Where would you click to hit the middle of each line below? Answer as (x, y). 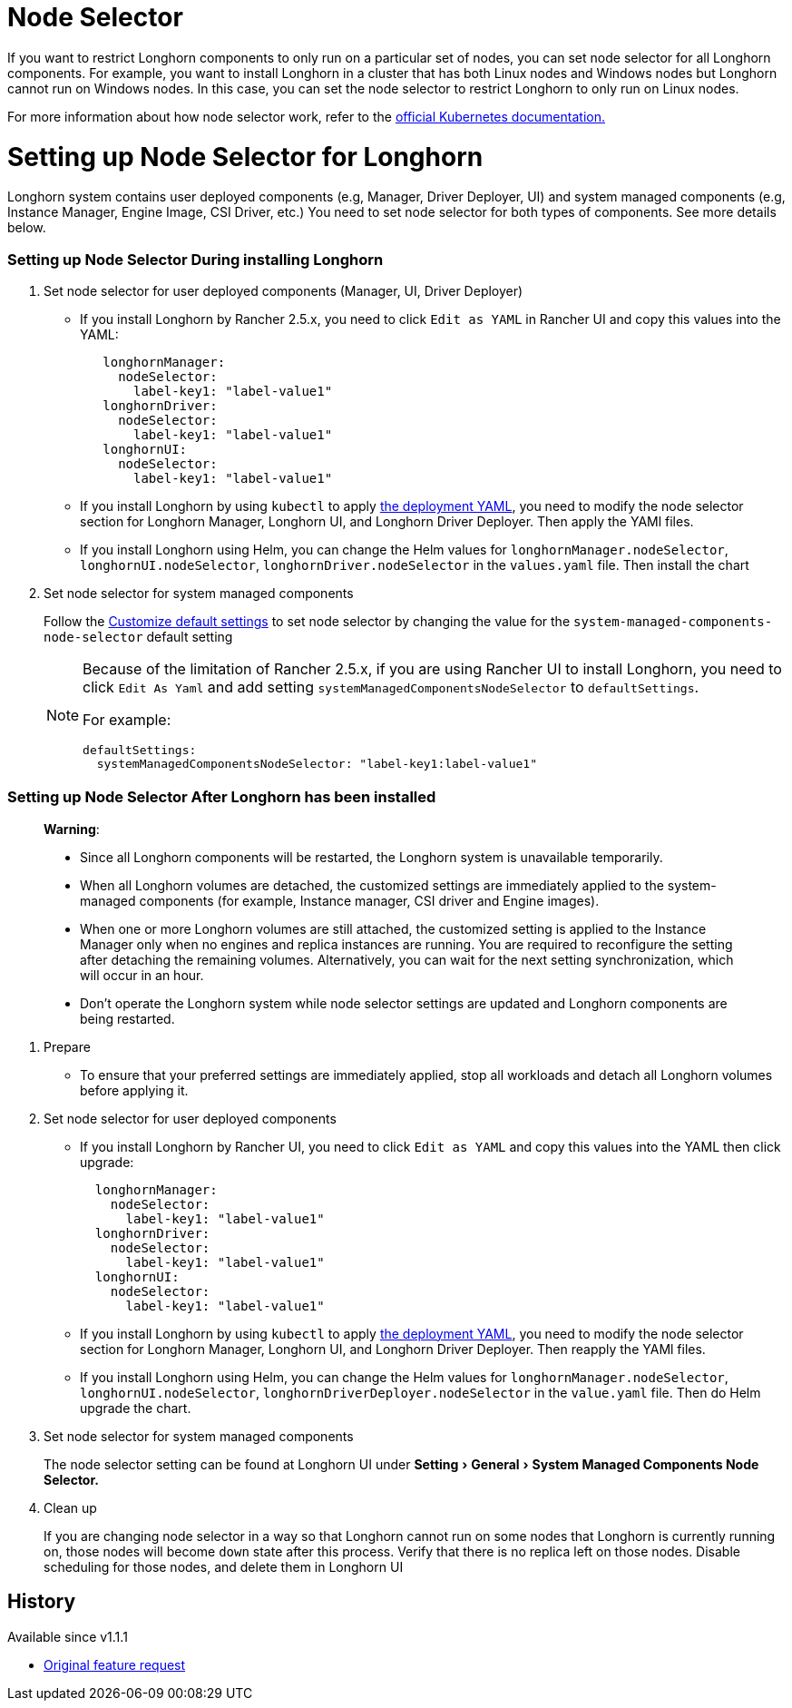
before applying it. (134, 1090)
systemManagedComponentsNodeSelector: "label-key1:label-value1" (317, 764)
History (42, 1602)
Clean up (70, 1507)
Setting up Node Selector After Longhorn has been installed (222, 797)
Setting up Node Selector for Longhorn (245, 157)
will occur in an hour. (142, 975)
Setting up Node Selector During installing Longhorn (196, 259)
